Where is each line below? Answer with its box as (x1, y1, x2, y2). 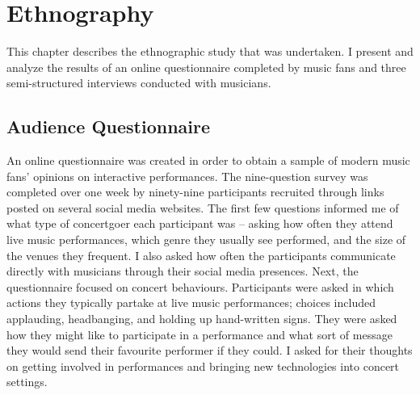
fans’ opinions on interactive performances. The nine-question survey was (6, 167, 368, 184)
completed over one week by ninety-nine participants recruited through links (6, 183, 384, 200)
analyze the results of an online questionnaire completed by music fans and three (6, 58, 406, 75)
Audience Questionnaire (6, 114, 211, 139)
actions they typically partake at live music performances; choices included (6, 294, 376, 311)
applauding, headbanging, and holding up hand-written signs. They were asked (6, 310, 397, 327)
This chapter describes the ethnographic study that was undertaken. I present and (6, 43, 414, 60)
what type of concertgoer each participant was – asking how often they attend (6, 215, 393, 232)
